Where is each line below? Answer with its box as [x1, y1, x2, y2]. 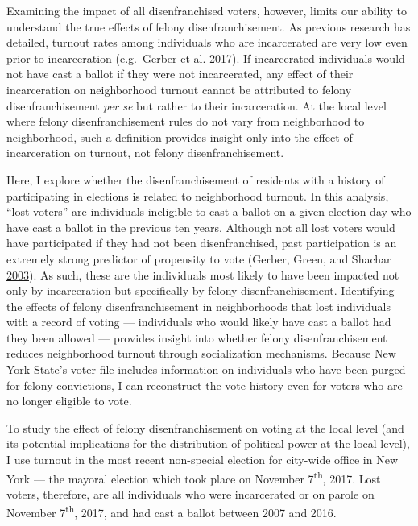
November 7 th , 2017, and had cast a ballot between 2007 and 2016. [6, 502, 337, 521]
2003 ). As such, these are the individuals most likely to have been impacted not [6, 266, 399, 283]
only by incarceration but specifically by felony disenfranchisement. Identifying [6, 282, 395, 299]
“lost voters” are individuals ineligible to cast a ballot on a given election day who [6, 203, 412, 220]
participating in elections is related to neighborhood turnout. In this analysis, [6, 187, 389, 204]
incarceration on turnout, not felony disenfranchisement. [6, 144, 284, 161]
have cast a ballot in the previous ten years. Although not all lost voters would [6, 218, 395, 235]
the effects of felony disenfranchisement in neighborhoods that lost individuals [6, 297, 391, 314]
